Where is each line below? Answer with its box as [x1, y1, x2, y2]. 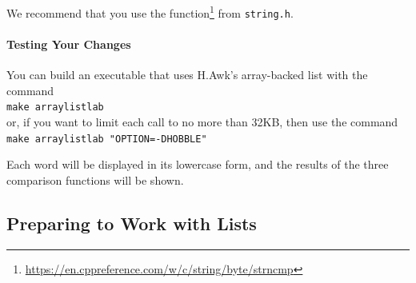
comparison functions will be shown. [6, 171, 184, 188]
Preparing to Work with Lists [6, 210, 257, 235]
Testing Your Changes [6, 35, 131, 52]
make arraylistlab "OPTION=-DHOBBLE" [6, 133, 207, 145]
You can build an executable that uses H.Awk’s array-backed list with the [6, 66, 368, 83]
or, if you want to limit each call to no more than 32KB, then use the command [6, 113, 398, 130]
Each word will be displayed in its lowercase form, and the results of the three [6, 156, 389, 173]
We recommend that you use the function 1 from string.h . [6, 2, 294, 21]
